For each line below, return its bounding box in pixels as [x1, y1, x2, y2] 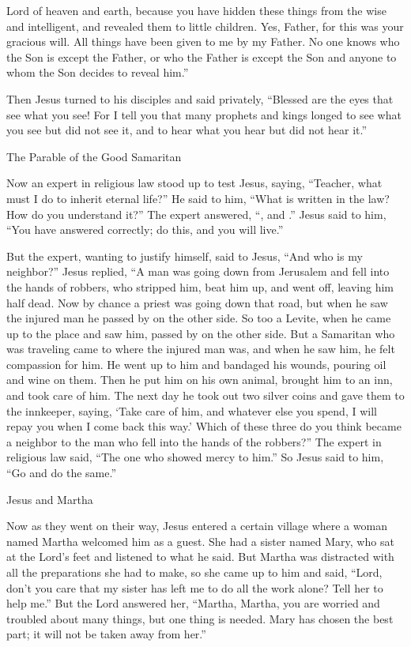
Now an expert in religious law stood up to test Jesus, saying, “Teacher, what [6, 175, 383, 191]
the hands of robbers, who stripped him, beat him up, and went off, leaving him [6, 278, 394, 295]
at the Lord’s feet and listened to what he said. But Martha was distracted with [6, 548, 394, 565]
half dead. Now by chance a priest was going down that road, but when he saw [6, 294, 388, 310]
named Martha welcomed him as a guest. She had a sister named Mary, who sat [6, 532, 394, 549]
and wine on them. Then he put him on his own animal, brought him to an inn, [6, 371, 393, 388]
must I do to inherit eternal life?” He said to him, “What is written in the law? [6, 190, 390, 206]
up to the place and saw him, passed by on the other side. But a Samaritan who [6, 325, 395, 341]
